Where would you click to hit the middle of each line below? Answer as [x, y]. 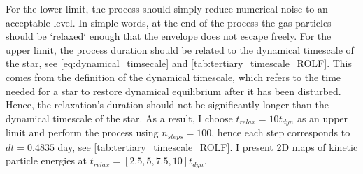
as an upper [322, 118]
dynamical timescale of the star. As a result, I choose [119, 118]
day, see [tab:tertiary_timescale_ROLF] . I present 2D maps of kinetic [208, 146]
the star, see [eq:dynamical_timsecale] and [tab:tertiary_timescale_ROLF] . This [179, 63]
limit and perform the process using [82, 132]
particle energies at [47, 160]
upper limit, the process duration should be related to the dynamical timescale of [180, 49]
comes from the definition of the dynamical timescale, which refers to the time [173, 77]
